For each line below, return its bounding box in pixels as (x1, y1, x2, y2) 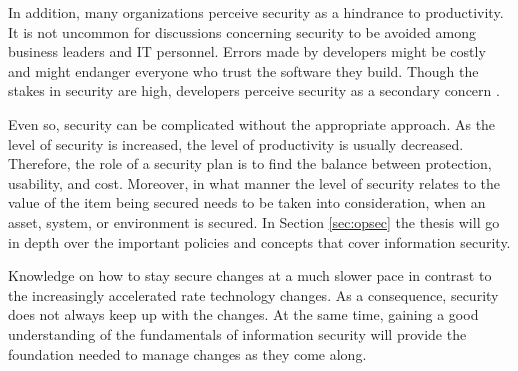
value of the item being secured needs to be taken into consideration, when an (8, 192, 486, 213)
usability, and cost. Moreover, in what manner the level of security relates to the (8, 172, 501, 193)
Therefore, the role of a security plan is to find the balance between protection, (8, 153, 492, 174)
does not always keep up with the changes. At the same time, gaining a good (8, 304, 479, 325)
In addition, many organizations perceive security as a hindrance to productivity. (8, 2, 504, 22)
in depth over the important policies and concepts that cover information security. (8, 231, 511, 252)
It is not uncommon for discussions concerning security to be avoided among (8, 21, 477, 42)
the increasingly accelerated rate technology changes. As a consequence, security (8, 284, 499, 305)
